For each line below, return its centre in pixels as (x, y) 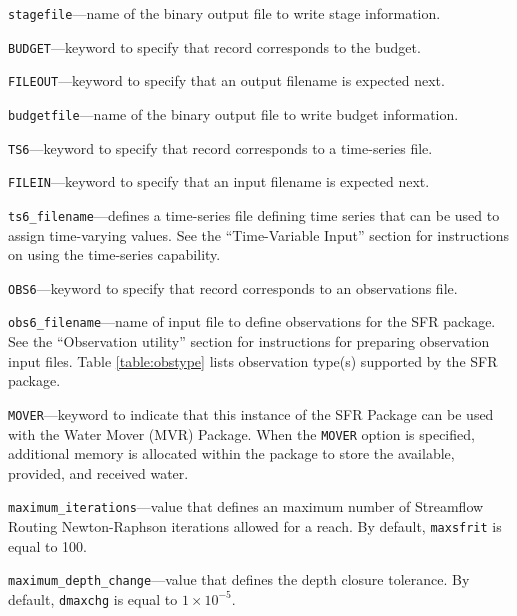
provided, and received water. (98, 472)
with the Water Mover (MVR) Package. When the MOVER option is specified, (241, 433)
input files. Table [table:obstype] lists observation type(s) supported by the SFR (253, 360)
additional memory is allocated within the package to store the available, (231, 453)
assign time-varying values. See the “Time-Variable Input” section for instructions (259, 234)
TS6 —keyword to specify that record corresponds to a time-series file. (220, 147)
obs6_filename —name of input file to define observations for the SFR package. (252, 321)
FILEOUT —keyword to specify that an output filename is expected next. (226, 80)
